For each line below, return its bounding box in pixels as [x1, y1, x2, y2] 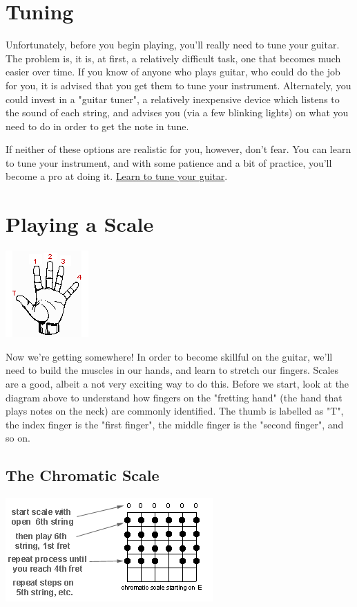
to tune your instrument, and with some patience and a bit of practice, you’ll [6, 155, 332, 170]
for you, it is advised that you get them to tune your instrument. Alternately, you [6, 78, 351, 92]
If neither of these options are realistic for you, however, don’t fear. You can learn [6, 142, 351, 156]
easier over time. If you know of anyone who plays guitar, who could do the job [6, 64, 340, 79]
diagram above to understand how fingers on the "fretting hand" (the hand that [6, 390, 342, 404]
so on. [6, 431, 30, 445]
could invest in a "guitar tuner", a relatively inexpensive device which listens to [6, 91, 340, 106]
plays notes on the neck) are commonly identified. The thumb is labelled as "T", [6, 404, 344, 418]
